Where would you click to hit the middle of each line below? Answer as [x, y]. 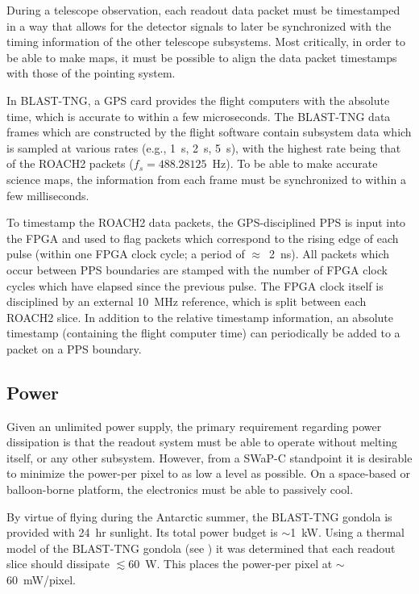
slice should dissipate [58, 564]
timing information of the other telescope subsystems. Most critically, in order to [206, 42]
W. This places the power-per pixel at [239, 564]
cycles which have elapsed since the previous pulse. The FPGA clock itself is [195, 285]
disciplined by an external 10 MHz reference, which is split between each [187, 301]
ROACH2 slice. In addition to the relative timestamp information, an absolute [200, 317]
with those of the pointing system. [91, 73]
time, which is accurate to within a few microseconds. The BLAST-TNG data [199, 116]
